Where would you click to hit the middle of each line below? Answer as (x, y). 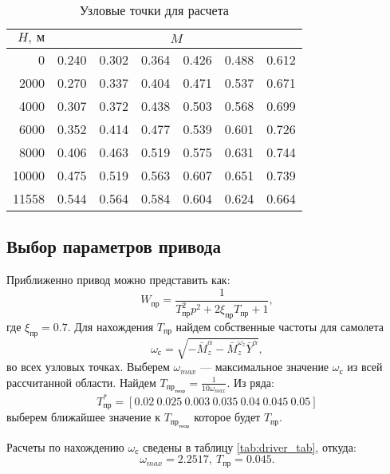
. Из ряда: (250, 382)
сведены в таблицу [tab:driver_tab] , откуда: (249, 446)
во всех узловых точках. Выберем (88, 367)
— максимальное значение (265, 367)
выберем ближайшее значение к (83, 417)
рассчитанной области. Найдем (81, 382)
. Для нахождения (110, 326)
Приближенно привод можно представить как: (118, 280)
